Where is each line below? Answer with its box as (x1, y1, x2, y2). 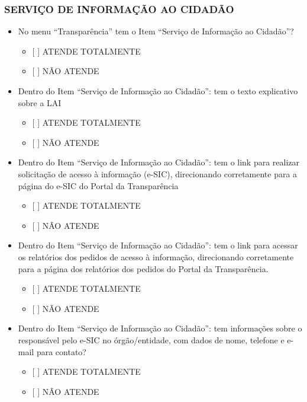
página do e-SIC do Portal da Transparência (18, 179, 179, 192)
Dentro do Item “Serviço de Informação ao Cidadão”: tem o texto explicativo (18, 85, 298, 97)
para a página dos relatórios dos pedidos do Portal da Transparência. (18, 262, 269, 275)
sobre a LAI (18, 96, 62, 109)
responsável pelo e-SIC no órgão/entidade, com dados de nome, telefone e (18, 333, 285, 346)
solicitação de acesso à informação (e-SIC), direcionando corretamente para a (18, 167, 298, 180)
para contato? (36, 345, 86, 358)
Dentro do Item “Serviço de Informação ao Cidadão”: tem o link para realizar (18, 156, 300, 168)
